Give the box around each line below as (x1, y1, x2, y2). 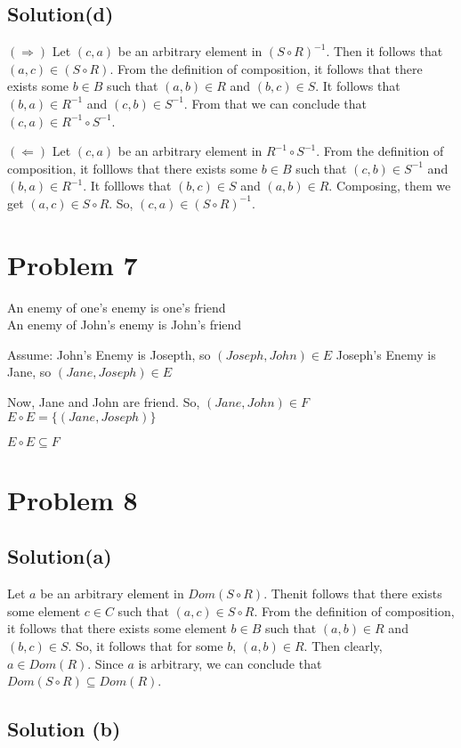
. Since (87, 654, 124, 672)
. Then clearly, (303, 637, 383, 654)
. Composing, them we (328, 176, 451, 195)
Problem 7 (7, 246, 138, 282)
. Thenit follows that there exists (263, 584, 442, 603)
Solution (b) (7, 715, 121, 743)
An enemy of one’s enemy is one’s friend (7, 297, 226, 316)
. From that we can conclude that (183, 93, 368, 112)
